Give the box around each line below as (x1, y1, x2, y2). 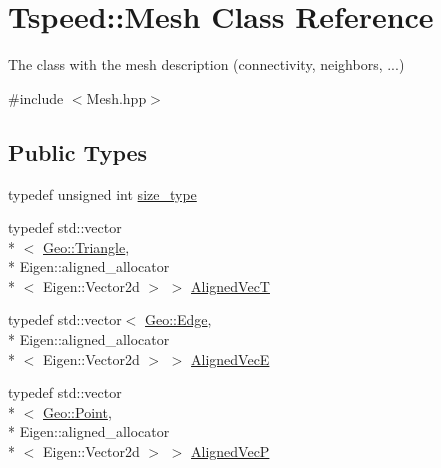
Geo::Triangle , (43, 236, 130, 257)
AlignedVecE (191, 348, 270, 369)
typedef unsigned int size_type (8, 183, 197, 204)
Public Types (8, 136, 148, 167)
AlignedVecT (191, 275, 270, 296)
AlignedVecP (191, 441, 270, 462)
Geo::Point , (43, 401, 112, 422)
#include (8, 87, 64, 108)
